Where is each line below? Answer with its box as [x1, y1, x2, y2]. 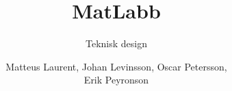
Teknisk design [86, 36, 147, 51]
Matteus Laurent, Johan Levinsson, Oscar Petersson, [5, 59, 227, 73]
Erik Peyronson [83, 73, 149, 87]
